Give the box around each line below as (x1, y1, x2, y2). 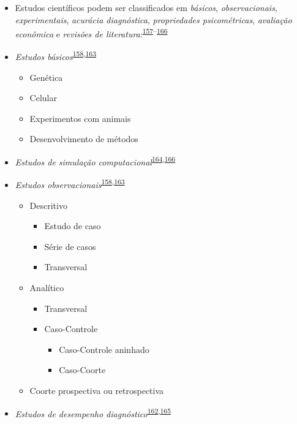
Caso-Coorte (59, 363, 106, 376)
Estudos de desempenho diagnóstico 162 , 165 (15, 405, 171, 420)
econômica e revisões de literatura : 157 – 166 (15, 26, 168, 40)
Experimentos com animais (29, 112, 131, 124)
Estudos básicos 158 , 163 (15, 48, 96, 63)
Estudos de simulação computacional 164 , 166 (15, 154, 176, 168)
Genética (29, 70, 63, 83)
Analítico (29, 281, 64, 293)
